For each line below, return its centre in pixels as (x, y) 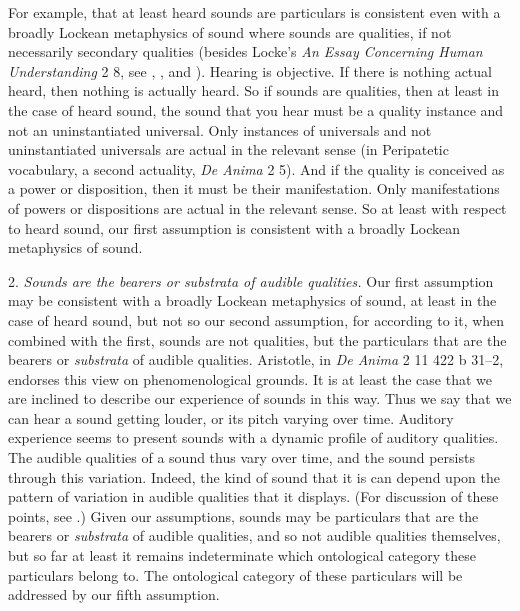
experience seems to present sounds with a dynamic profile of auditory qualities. (253, 437)
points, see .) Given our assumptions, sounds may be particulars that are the (243, 515)
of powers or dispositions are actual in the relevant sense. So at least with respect (257, 207)
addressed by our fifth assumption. (114, 594)
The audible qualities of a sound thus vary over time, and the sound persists (241, 457)
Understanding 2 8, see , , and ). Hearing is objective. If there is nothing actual (250, 70)
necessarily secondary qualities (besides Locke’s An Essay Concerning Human (245, 51)
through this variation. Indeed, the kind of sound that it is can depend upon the (254, 476)
